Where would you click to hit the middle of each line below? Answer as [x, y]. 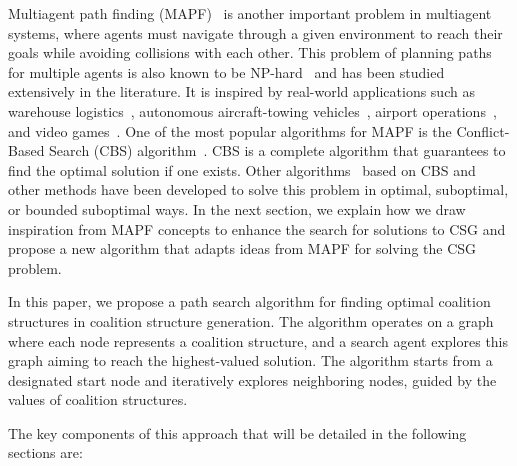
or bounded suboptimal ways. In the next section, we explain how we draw [237, 208]
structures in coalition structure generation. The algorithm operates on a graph [251, 320]
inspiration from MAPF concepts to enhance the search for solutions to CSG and [257, 228]
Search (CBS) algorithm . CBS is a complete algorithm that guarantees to [277, 150]
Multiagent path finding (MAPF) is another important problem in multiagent [250, 13]
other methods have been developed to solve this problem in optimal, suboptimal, [258, 189]
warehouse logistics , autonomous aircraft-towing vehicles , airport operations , [252, 110]
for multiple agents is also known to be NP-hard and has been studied [226, 71]
